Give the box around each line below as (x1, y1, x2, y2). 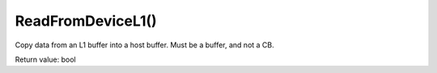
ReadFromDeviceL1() (15, 12, 157, 30)
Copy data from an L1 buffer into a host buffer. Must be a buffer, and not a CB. (15, 40, 274, 50)
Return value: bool (15, 55, 76, 64)
